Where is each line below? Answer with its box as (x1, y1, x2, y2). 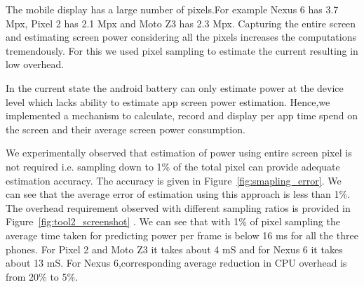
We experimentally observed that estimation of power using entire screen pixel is (6, 145, 352, 160)
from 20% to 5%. (6, 269, 79, 283)
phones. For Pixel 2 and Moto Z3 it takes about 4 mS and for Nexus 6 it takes (6, 241, 343, 256)
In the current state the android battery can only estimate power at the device (6, 80, 344, 95)
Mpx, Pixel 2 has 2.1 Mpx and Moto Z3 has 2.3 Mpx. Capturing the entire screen (6, 15, 356, 30)
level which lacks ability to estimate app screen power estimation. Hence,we (6, 94, 330, 109)
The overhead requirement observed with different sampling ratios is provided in (6, 200, 351, 215)
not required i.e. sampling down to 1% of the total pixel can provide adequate (6, 159, 340, 173)
